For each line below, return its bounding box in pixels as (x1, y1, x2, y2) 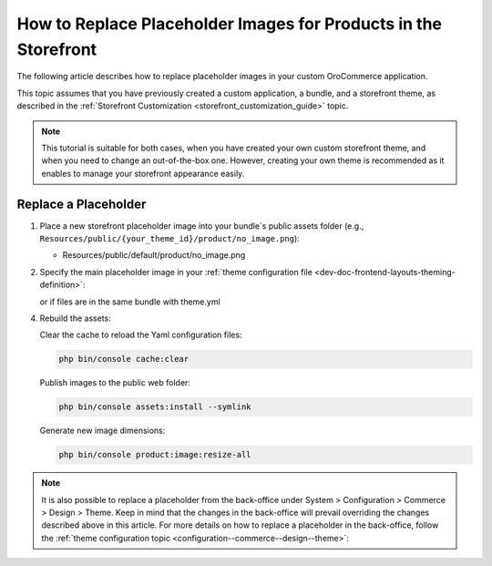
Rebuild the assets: (39, 313, 111, 324)
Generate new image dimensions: (39, 425, 166, 437)
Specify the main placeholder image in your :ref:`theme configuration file (39, 266, 313, 277)
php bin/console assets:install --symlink (58, 402, 251, 412)
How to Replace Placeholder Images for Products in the (16, 14, 442, 34)
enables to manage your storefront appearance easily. (41, 168, 245, 179)
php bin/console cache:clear (58, 354, 190, 365)
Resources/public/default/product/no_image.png (62, 250, 246, 261)
